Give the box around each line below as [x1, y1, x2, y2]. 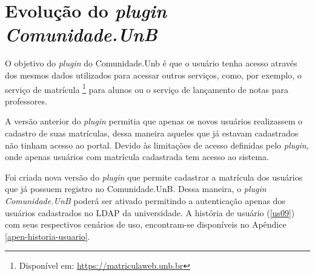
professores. [5, 94, 47, 107]
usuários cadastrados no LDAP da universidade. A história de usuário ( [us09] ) [5, 206, 295, 219]
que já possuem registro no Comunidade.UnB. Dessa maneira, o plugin [5, 182, 267, 195]
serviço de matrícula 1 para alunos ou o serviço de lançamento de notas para [5, 81, 288, 95]
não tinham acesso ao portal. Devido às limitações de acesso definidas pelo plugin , [5, 138, 309, 151]
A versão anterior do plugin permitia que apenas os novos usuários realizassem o [5, 115, 303, 127]
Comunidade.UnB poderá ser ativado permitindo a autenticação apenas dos [5, 194, 285, 207]
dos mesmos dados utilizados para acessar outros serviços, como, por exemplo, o [5, 68, 302, 81]
